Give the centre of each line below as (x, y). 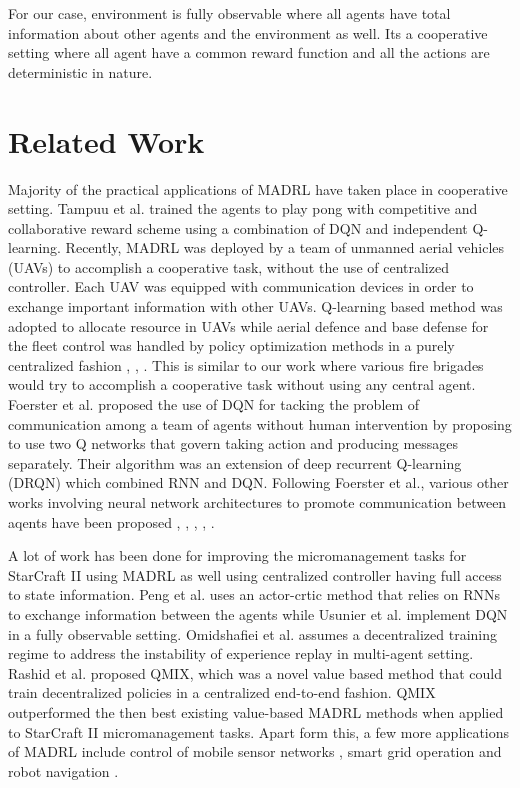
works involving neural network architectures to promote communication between (257, 502)
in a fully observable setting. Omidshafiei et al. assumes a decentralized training (253, 633)
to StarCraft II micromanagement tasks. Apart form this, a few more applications (259, 731)
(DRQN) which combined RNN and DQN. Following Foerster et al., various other (258, 482)
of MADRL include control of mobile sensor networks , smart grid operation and (255, 751)
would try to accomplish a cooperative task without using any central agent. (242, 384)
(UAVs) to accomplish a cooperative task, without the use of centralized (228, 266)
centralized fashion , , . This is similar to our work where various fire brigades (246, 364)
